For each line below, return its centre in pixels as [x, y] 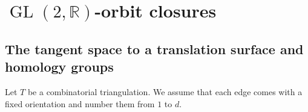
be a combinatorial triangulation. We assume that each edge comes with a [165, 91]
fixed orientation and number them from [80, 103]
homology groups [59, 67]
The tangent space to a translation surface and [154, 48]
